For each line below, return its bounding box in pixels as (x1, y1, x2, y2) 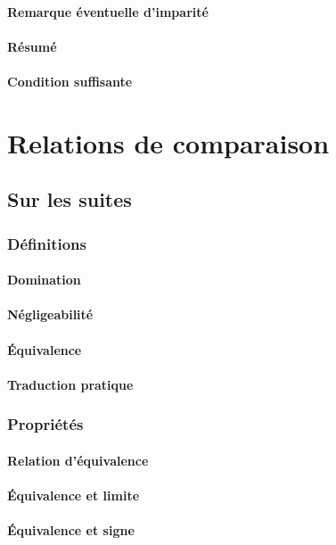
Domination (7, 270, 81, 289)
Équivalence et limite (7, 485, 140, 504)
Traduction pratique (7, 375, 134, 393)
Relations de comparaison (7, 124, 330, 161)
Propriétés (7, 413, 84, 435)
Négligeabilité (7, 305, 94, 324)
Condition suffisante (7, 71, 133, 90)
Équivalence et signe (7, 521, 135, 540)
